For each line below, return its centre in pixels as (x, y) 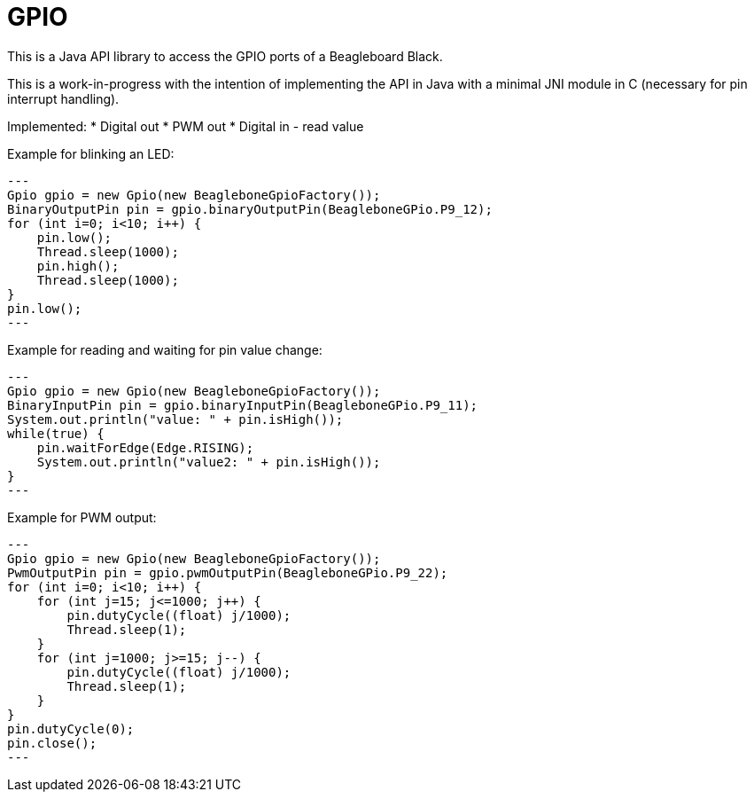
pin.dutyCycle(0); (71, 728)
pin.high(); (78, 266)
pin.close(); (52, 743)
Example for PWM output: (82, 517)
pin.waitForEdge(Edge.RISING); (145, 447)
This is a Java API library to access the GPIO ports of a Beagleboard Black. (225, 56)
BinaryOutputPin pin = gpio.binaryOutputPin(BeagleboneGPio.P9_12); (250, 209)
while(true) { (56, 433)
